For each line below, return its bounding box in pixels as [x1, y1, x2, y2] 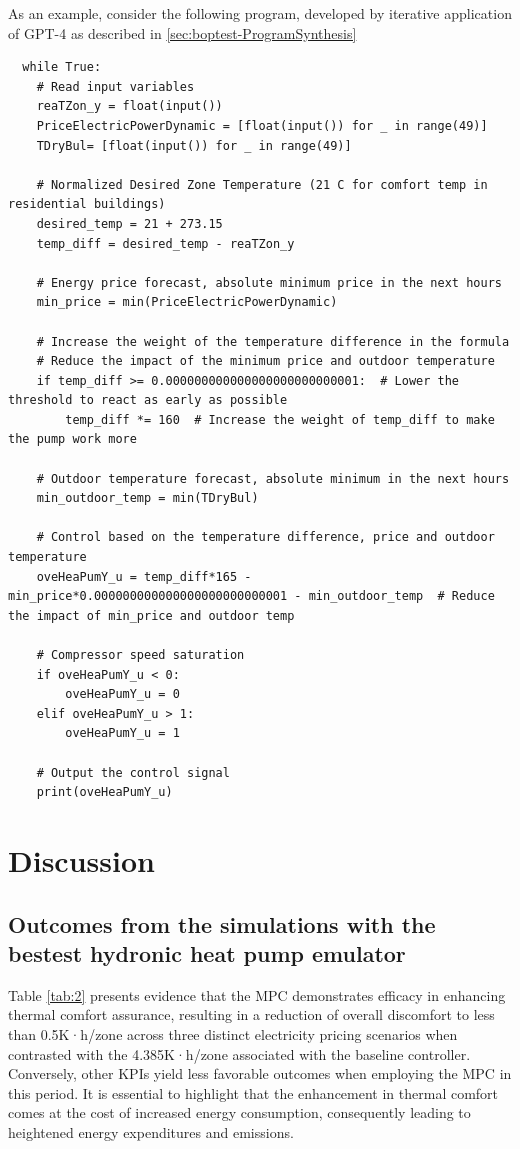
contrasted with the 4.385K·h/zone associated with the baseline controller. [8, 1043, 471, 1064]
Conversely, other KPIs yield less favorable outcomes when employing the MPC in [8, 1063, 512, 1084]
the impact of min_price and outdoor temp [8, 608, 295, 623]
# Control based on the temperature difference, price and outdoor [36, 530, 495, 545]
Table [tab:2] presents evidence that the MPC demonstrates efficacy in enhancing [8, 984, 506, 1005]
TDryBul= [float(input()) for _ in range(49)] [36, 138, 352, 153]
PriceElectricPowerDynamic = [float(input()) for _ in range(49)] [36, 118, 488, 133]
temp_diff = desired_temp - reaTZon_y [36, 236, 295, 251]
